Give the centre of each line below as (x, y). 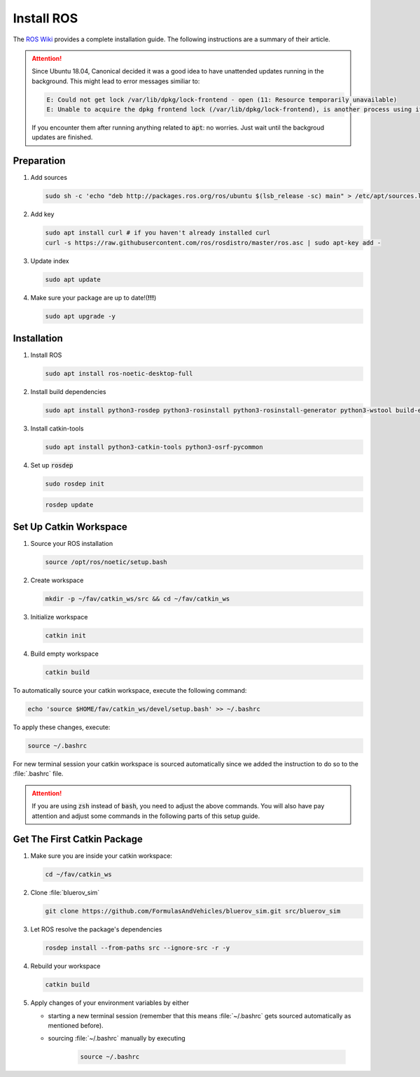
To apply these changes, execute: (62, 727)
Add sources (49, 178)
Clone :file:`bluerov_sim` (65, 893)
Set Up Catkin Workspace (70, 527)
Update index (50, 261)
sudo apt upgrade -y (80, 316)
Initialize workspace (59, 617)
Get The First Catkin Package (78, 839)
